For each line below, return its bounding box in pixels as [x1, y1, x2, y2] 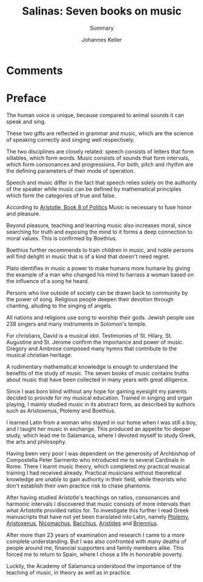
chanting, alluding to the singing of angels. [6, 302, 113, 309]
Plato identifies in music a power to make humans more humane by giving [6, 264, 191, 272]
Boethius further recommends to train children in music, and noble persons [6, 246, 194, 253]
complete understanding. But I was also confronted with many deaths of [6, 538, 187, 545]
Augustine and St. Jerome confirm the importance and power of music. [6, 338, 184, 346]
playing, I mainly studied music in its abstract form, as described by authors [6, 400, 195, 407]
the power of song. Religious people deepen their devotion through [6, 295, 174, 303]
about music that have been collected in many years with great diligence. [6, 376, 189, 383]
